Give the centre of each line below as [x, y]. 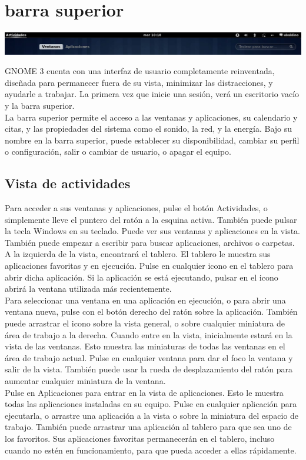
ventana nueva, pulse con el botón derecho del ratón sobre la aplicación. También [151, 311]
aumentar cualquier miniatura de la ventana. [85, 380]
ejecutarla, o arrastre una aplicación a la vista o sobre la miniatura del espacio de [152, 415]
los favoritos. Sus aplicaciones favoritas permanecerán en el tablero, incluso [140, 438]
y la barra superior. [40, 105]
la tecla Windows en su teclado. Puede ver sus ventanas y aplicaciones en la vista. [152, 231]
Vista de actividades [68, 183]
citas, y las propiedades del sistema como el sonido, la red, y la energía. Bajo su [149, 129]
